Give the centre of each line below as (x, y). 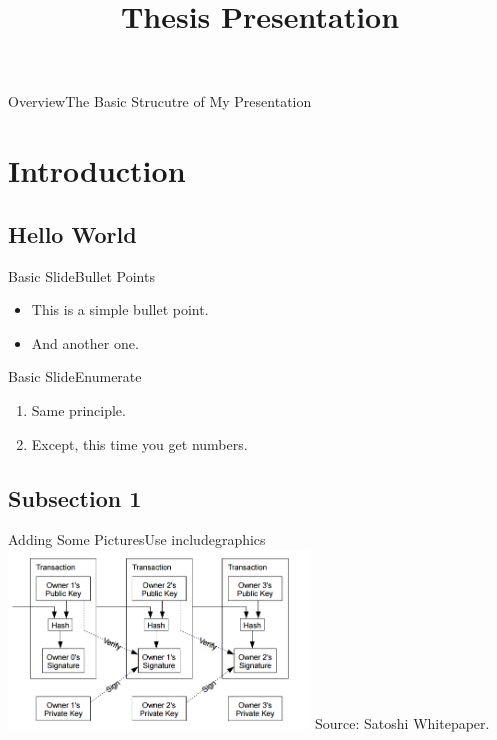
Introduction (97, 170)
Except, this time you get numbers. (139, 443)
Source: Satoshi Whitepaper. (402, 723)
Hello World (72, 233)
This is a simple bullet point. (120, 309)
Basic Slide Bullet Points (81, 275)
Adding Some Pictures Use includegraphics (137, 539)
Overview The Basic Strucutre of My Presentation (160, 101)
